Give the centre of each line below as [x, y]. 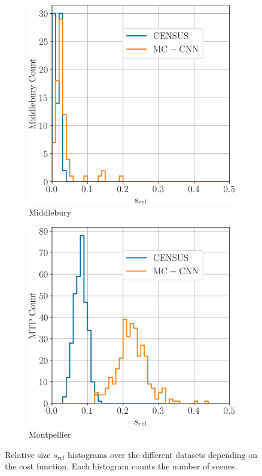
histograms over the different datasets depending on [163, 454]
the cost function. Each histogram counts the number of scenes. [121, 466]
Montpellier [50, 434]
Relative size [28, 454]
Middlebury [50, 212]
